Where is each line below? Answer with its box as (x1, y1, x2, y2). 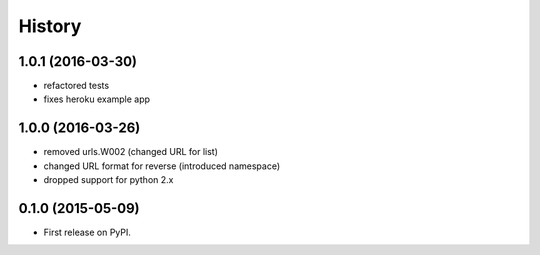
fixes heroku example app (43, 93, 150, 105)
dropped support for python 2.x (43, 174, 174, 186)
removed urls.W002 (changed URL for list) (43, 146, 219, 158)
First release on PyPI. (43, 226, 132, 239)
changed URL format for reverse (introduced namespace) (43, 160, 280, 172)
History (18, 15, 82, 37)
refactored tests (43, 80, 110, 92)
